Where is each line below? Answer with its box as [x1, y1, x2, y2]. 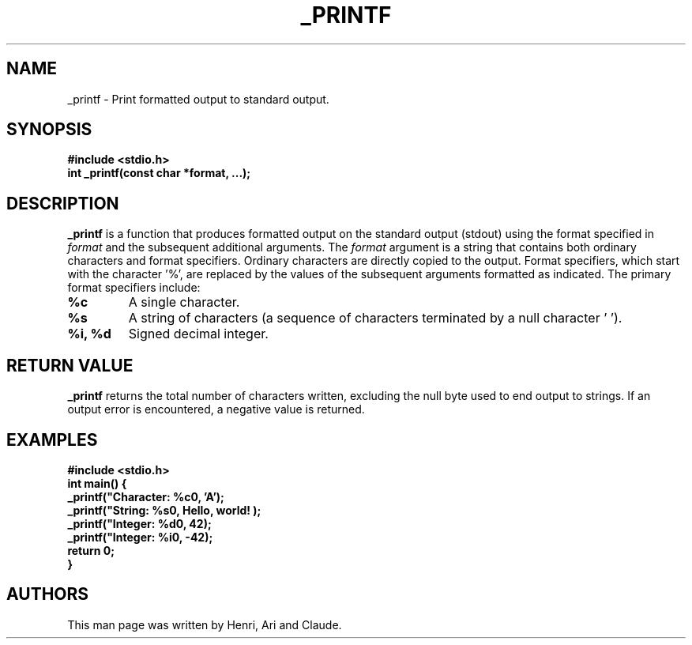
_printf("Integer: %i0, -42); [67, 530, 213, 544]
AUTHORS [6, 584, 89, 605]
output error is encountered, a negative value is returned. [67, 402, 365, 417]
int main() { [67, 476, 127, 490]
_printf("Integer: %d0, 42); [67, 516, 212, 530]
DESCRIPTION [6, 193, 119, 213]
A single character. [128, 294, 240, 311]
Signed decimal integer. [128, 326, 269, 342]
